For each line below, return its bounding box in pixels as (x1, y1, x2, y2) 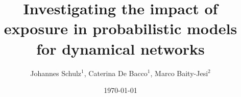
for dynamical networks (36, 38, 205, 59)
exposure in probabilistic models (4, 18, 237, 39)
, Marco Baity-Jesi (150, 67, 208, 78)
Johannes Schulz (30, 67, 82, 78)
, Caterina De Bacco (84, 67, 148, 78)
